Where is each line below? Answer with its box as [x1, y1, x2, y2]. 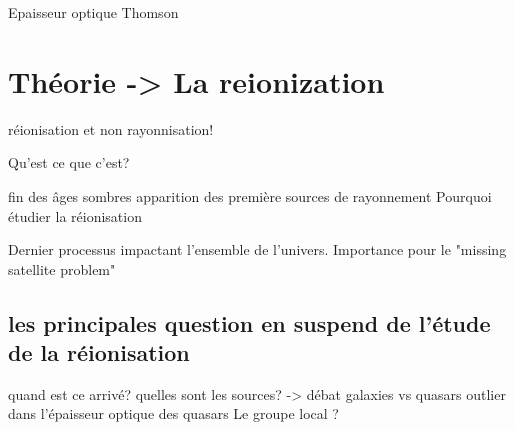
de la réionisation [8, 337, 190, 368]
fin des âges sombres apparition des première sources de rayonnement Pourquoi [8, 185, 492, 206]
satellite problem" [8, 258, 116, 279]
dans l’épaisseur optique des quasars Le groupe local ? [8, 403, 339, 424]
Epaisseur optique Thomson [8, 2, 179, 22]
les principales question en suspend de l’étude [8, 307, 491, 338]
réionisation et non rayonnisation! [8, 118, 214, 139]
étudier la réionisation [8, 205, 142, 226]
